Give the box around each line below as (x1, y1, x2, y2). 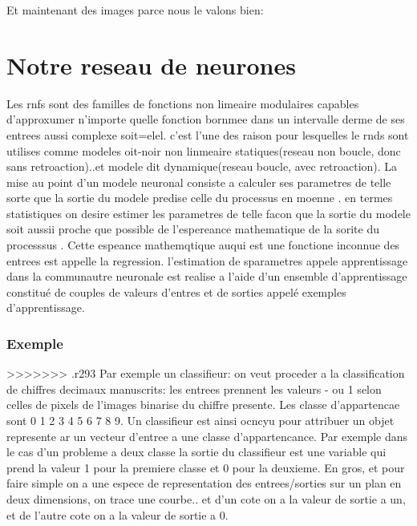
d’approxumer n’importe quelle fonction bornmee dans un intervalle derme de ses (6, 111, 405, 127)
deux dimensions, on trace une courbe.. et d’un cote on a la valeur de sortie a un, (6, 491, 406, 507)
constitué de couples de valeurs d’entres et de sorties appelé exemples (6, 283, 346, 300)
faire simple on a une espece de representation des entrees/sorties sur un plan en (6, 475, 402, 492)
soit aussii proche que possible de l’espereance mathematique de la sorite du (6, 221, 379, 237)
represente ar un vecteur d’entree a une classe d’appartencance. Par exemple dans (6, 427, 408, 444)
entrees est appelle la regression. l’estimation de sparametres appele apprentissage (6, 252, 408, 269)
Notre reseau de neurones (6, 48, 296, 81)
